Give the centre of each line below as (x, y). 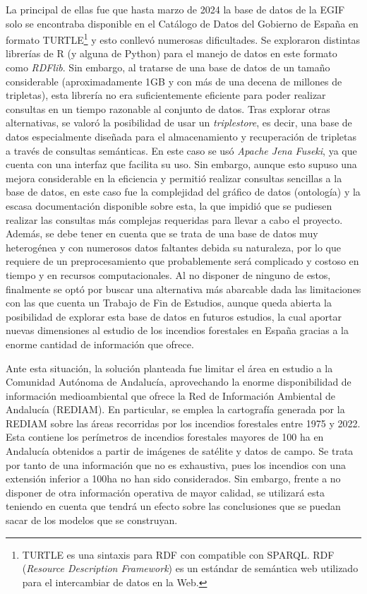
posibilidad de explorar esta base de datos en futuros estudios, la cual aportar (174, 316)
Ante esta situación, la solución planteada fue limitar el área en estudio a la (169, 368)
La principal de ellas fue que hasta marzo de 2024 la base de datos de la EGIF (175, 9)
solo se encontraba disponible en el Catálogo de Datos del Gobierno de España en (182, 23)
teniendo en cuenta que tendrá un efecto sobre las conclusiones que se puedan (173, 506)
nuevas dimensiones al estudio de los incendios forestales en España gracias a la (177, 330)
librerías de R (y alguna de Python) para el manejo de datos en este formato (172, 53)
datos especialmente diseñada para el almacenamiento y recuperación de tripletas (181, 136)
